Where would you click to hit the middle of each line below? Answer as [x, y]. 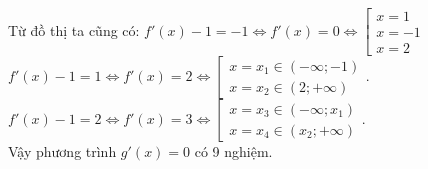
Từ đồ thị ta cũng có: [74, 29]
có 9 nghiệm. [233, 151]
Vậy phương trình [62, 151]
